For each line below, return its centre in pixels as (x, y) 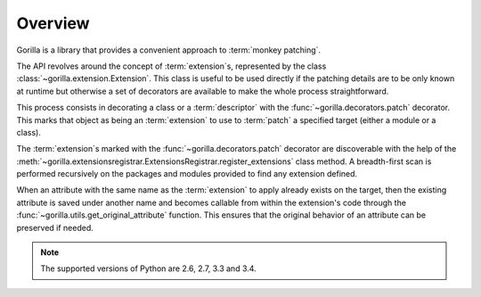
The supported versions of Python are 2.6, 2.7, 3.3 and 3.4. (149, 268)
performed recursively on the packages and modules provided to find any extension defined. (187, 174)
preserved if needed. (55, 227)
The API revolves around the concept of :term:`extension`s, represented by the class (171, 66)
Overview (53, 23)
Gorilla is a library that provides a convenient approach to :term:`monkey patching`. (168, 50)
